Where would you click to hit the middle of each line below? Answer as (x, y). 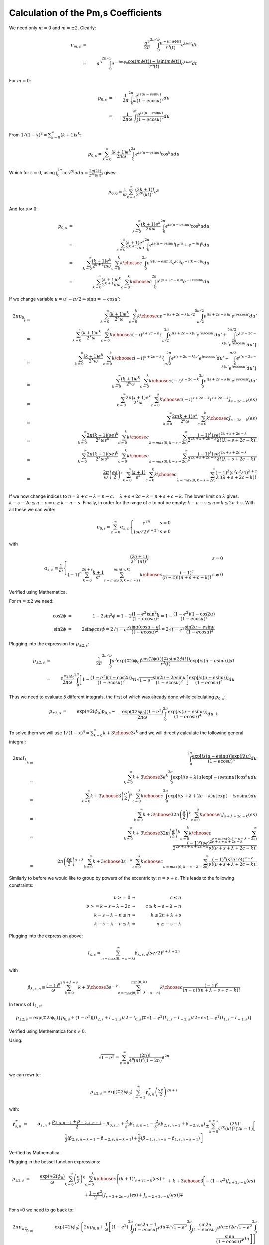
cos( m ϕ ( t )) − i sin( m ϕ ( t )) (155, 61)
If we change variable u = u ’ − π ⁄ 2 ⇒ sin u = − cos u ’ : (65, 299)
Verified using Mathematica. (38, 592)
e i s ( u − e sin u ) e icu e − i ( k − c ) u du (179, 263)
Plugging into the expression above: (46, 936)
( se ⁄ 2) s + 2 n (146, 531)
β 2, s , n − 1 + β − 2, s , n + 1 (77, 1122)
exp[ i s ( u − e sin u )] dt (212, 661)
